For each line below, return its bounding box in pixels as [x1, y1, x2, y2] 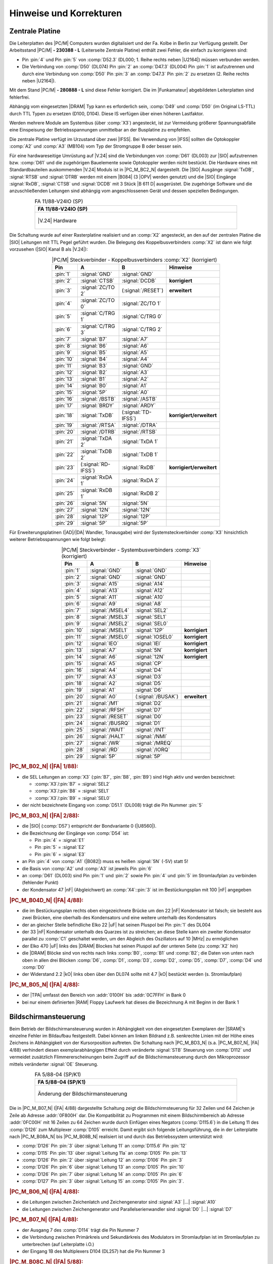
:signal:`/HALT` [90, 733, 125, 740]
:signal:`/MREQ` [135, 739, 172, 746]
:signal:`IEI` [135, 640, 162, 647]
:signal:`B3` [80, 362, 108, 369]
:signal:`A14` [135, 580, 164, 587]
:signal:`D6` [135, 686, 163, 693]
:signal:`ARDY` [121, 402, 156, 409]
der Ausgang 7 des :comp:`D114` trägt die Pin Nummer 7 [22, 1227, 139, 1233]
